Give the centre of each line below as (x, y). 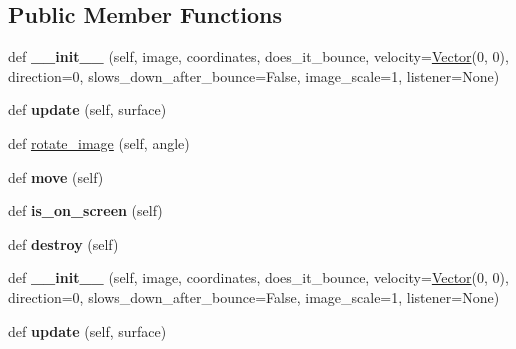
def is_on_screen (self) (85, 210)
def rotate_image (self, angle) (99, 142)
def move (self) (56, 176)
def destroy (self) (63, 243)
